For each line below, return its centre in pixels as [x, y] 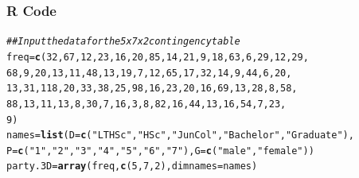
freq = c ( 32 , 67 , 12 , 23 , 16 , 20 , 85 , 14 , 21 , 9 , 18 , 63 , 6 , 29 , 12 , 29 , [158, 57]
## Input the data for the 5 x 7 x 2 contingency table [123, 42]
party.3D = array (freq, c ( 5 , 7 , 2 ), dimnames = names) [132, 166]
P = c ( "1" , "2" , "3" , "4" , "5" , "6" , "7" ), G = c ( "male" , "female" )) [160, 151]
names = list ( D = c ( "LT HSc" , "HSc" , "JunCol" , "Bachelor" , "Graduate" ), [180, 135]
